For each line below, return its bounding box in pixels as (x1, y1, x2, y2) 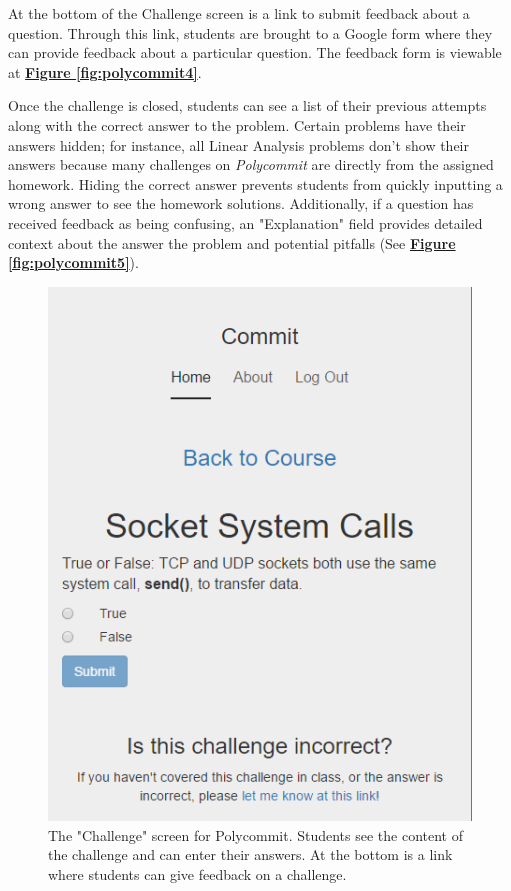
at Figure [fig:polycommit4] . (8, 61, 202, 82)
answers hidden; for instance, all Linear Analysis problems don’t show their (8, 134, 470, 155)
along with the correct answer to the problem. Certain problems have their (8, 114, 466, 135)
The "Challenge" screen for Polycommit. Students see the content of (48, 824, 463, 845)
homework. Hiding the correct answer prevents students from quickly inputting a (8, 173, 503, 194)
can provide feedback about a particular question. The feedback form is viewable (8, 42, 502, 63)
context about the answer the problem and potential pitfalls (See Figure (8, 232, 456, 253)
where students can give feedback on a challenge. (48, 863, 347, 884)
